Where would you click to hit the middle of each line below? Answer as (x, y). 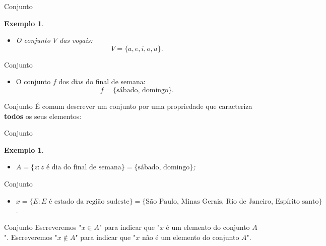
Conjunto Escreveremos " (43, 227)
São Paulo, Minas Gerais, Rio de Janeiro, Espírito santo (232, 201)
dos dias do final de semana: (102, 81)
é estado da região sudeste (89, 201)
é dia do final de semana (84, 168)
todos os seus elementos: (43, 116)
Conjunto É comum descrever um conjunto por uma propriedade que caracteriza (128, 106)
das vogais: (76, 40)
